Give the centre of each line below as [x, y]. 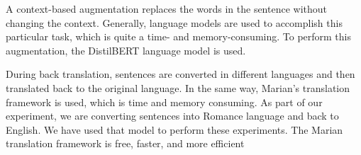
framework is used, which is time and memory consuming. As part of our [164, 102]
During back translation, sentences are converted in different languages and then [180, 74]
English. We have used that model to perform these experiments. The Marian [174, 129]
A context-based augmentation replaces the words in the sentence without [167, 8]
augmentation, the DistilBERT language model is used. [126, 50]
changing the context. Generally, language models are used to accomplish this [174, 22]
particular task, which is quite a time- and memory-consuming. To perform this [179, 36]
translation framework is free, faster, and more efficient [125, 143]
